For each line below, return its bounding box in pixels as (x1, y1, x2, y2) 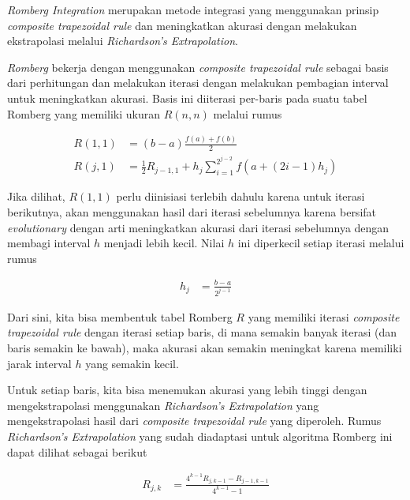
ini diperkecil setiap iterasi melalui (237, 235, 404, 251)
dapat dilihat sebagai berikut (7, 443, 147, 460)
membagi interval (7, 235, 91, 251)
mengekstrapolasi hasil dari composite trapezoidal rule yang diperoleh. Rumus (7, 412, 382, 429)
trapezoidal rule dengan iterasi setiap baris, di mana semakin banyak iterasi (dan (7, 324, 397, 340)
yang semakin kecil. (85, 355, 179, 371)
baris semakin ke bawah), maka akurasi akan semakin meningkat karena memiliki (7, 340, 402, 355)
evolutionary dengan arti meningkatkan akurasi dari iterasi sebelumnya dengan (7, 219, 389, 235)
